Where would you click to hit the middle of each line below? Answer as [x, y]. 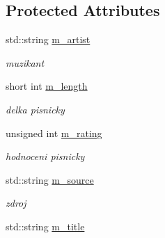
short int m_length [47, 86]
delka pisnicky [35, 109]
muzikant [25, 62]
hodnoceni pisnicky [45, 156]
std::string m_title [45, 226]
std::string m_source [50, 179]
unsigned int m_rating [54, 133]
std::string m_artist [48, 39]
